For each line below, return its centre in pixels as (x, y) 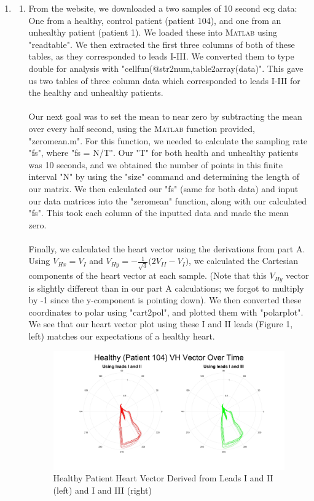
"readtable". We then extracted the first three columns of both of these (162, 44)
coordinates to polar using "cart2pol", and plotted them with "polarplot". (166, 312)
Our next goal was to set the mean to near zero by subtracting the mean (165, 116)
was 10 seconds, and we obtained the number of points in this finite (156, 164)
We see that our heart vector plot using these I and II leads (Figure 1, (161, 324)
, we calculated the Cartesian (243, 261)
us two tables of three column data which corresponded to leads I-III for (164, 80)
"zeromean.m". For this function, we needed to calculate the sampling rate (168, 140)
